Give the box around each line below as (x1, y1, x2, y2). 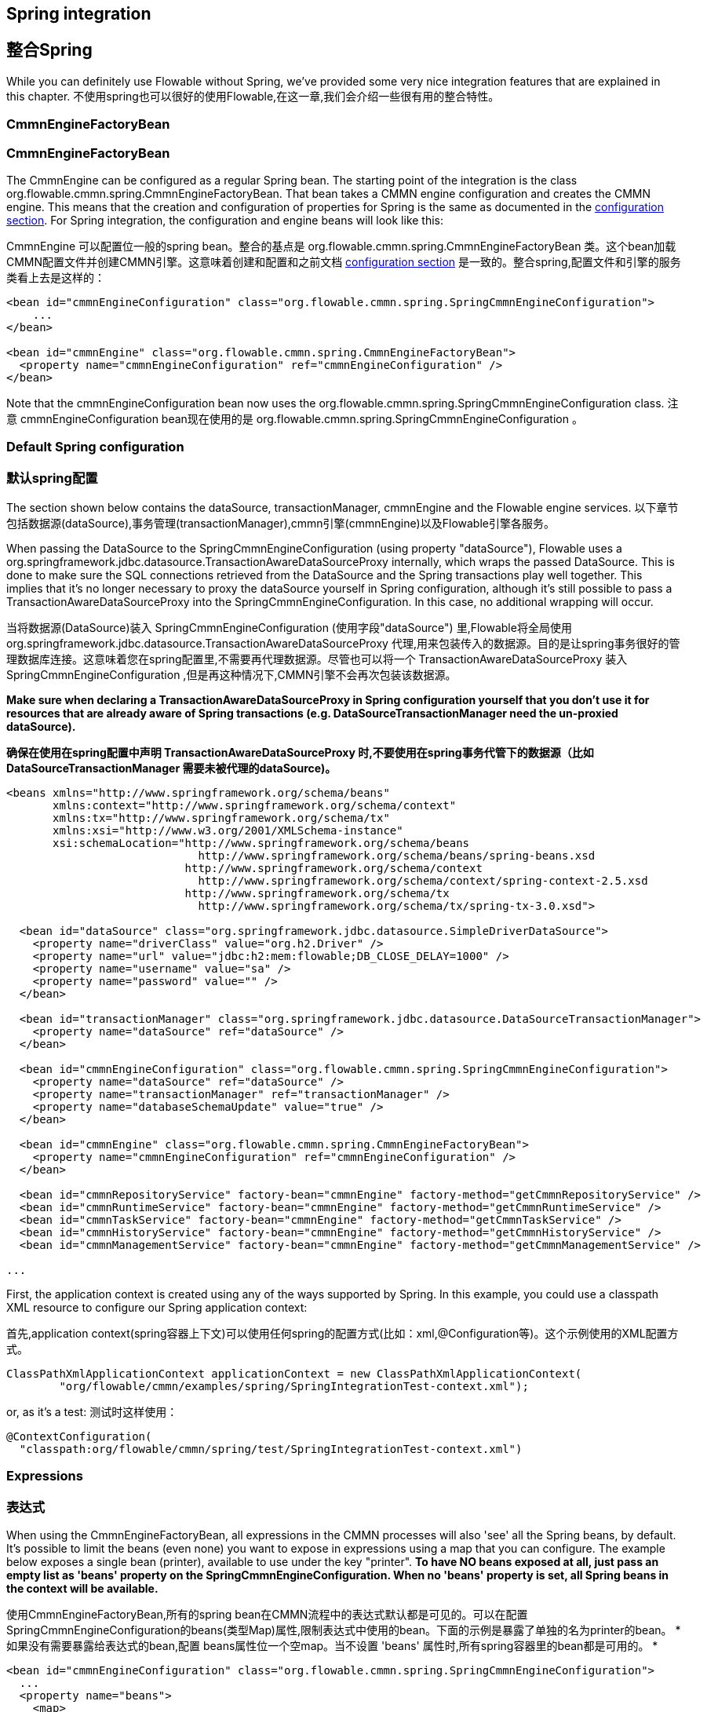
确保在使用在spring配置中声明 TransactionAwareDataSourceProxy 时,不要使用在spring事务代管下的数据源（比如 (6, 746, 594, 760)
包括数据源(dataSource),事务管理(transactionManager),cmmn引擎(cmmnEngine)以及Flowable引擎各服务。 (6, 517, 555, 531)
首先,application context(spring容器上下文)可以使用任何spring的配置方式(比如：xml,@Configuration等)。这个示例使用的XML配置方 (6, 1327, 679, 1341)
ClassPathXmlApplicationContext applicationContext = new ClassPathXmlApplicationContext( (6, 1367, 582, 1381)
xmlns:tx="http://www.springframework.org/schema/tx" (53, 812, 390, 825)
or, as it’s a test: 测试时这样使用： (6, 1405, 178, 1419)
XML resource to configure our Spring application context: (6, 1301, 308, 1315)
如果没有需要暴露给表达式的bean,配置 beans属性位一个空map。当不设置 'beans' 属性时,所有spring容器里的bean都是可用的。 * (6, 1639, 658, 1653)
